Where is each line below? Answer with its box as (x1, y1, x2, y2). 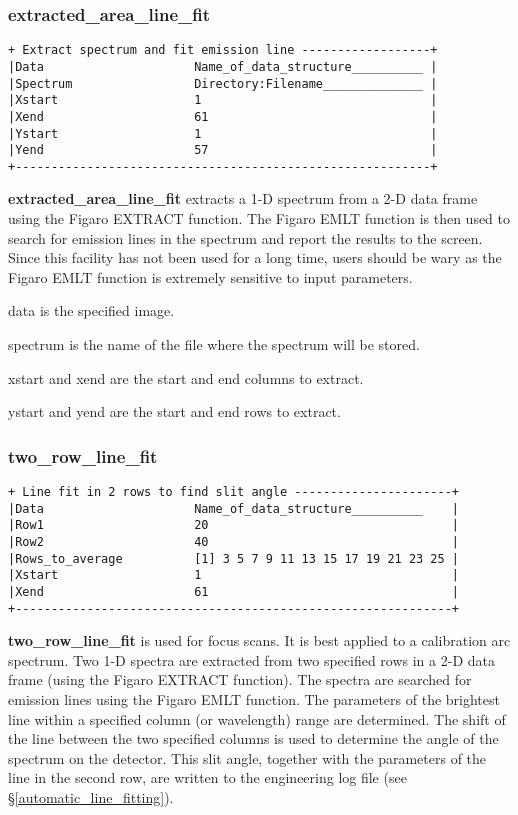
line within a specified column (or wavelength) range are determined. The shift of (8, 708, 506, 729)
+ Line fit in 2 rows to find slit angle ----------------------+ (8, 485, 460, 500)
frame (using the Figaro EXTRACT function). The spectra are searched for (8, 669, 472, 690)
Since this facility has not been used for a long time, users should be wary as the (8, 247, 502, 268)
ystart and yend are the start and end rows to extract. (8, 401, 341, 422)
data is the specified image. (8, 300, 175, 321)
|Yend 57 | (8, 143, 438, 158)
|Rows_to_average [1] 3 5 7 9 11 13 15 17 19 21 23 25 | (8, 551, 460, 566)
